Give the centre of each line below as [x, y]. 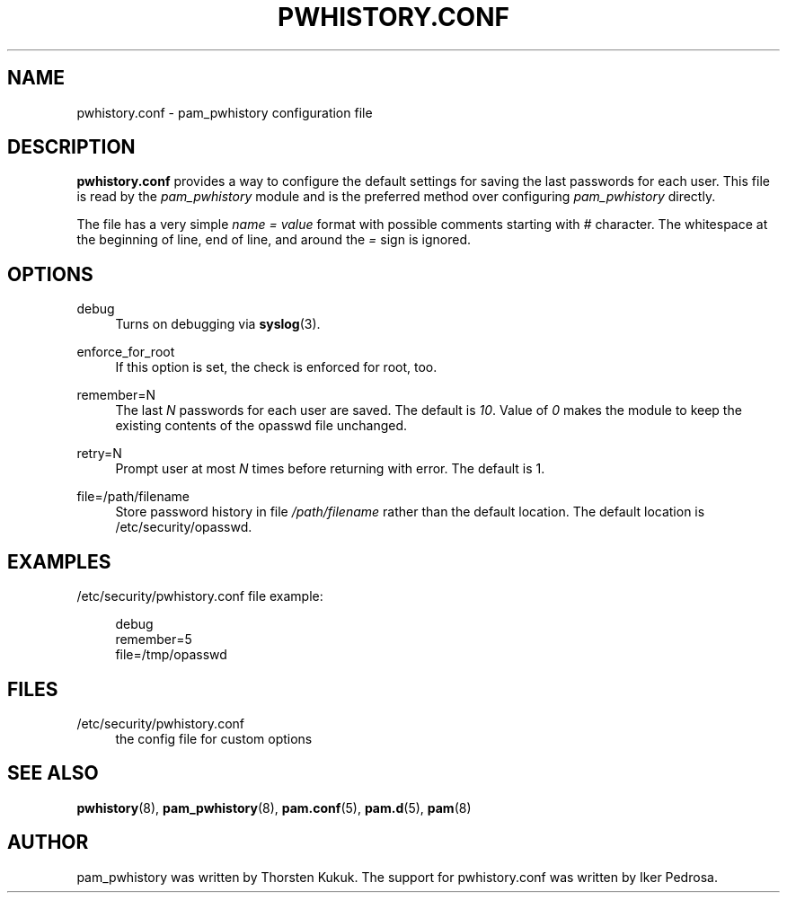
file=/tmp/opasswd [171, 655]
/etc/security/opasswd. [184, 527]
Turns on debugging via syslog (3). [218, 324]
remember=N [116, 395]
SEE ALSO [53, 773]
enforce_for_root [126, 352]
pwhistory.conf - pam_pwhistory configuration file [225, 112]
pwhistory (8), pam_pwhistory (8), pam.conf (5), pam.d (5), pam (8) [274, 807]
